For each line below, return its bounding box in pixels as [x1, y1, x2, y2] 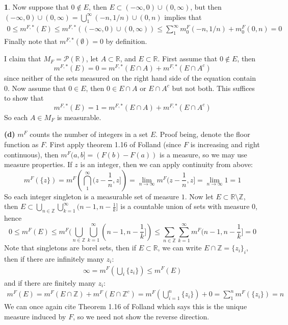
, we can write [158, 242, 202, 253]
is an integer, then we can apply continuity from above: [80, 159, 253, 170]
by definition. [106, 36, 147, 47]
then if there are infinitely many [4, 253, 104, 264]
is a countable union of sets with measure [120, 201, 250, 212]
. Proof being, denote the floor [155, 129, 250, 140]
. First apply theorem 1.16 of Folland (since [45, 139, 181, 150]
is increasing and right [190, 139, 260, 150]
